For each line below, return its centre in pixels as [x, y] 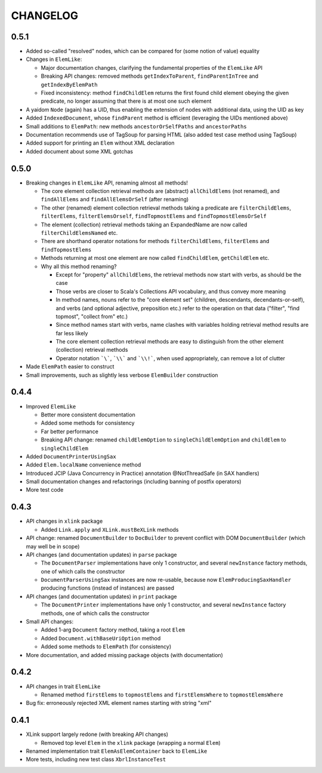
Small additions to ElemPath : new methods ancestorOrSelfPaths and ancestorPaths [136, 126]
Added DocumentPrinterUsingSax [71, 456]
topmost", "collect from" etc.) [92, 316]
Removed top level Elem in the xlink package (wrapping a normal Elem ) [131, 743]
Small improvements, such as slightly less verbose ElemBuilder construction [122, 375]
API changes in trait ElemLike [63, 686]
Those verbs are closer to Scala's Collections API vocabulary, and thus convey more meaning [171, 291]
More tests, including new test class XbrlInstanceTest [96, 759]
